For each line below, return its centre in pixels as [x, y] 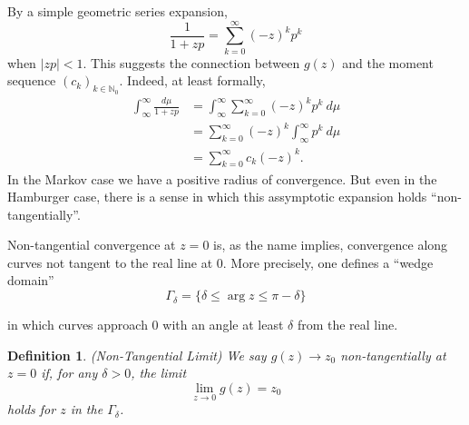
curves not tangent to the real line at [110, 262]
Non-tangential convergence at [92, 245]
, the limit [159, 373]
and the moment [388, 62]
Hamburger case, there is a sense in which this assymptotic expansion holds [217, 197]
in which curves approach [78, 325]
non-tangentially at [393, 355]
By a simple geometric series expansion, [117, 11]
